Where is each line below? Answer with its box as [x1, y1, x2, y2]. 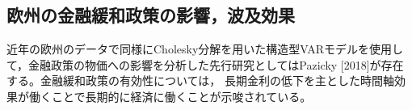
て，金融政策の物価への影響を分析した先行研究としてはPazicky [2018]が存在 [6, 56, 404, 73]
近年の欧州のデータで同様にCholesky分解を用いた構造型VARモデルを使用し [6, 40, 404, 57]
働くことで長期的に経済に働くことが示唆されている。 [28, 87, 312, 104]
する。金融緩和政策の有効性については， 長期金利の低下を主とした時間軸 [6, 72, 394, 89]
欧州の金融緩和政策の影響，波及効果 [6, 2, 295, 27]
